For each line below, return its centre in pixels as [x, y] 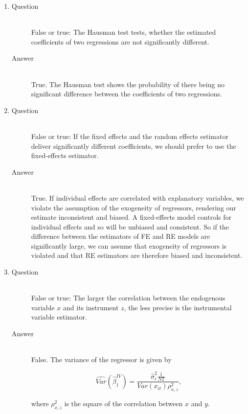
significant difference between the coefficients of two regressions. [126, 94]
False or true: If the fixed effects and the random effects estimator [130, 136]
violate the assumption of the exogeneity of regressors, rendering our [134, 207]
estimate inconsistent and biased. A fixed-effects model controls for [131, 217]
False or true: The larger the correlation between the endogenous [128, 298]
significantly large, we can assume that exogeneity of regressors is [129, 245]
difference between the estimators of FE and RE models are [121, 236]
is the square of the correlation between [124, 403]
